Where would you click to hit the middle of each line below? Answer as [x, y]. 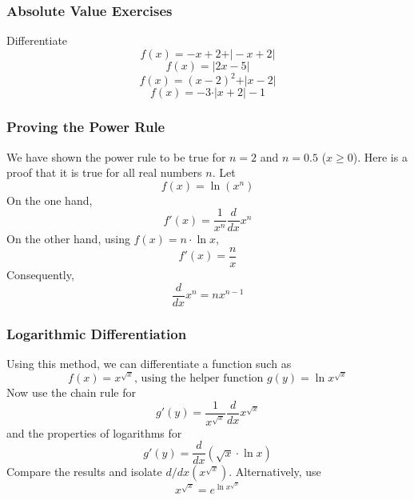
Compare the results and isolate [84, 472]
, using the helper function [199, 379]
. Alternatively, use [275, 472]
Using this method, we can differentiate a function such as [149, 363]
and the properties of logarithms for [94, 432]
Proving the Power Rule [86, 127]
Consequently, [40, 275]
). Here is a [380, 156]
